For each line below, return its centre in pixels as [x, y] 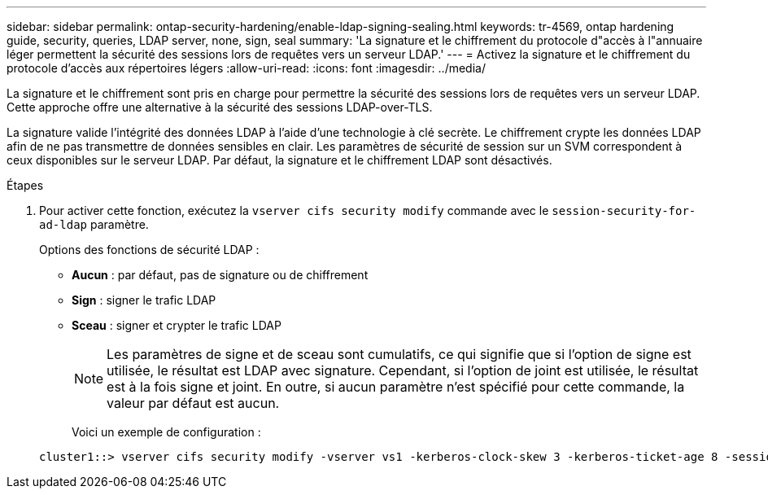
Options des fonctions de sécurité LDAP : [149, 250]
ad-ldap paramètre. [94, 224]
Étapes [25, 185]
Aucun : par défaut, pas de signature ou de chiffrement [220, 275]
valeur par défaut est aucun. [193, 403]
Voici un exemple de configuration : [166, 432]
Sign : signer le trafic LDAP [144, 300]
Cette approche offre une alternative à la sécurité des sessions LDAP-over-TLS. [220, 107]
